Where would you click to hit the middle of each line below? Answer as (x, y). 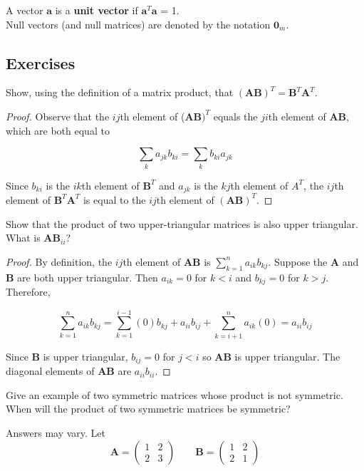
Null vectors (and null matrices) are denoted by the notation (138, 24)
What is (23, 238)
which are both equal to (58, 130)
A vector (25, 10)
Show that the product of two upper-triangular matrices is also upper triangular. (182, 223)
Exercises (41, 62)
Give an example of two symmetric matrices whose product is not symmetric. (175, 394)
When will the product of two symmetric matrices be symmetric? (148, 409)
